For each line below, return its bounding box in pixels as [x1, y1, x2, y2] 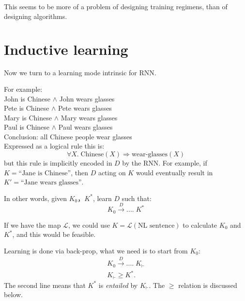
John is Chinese [4, 93, 51, 103]
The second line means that [4, 280, 86, 290]
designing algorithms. [4, 11, 67, 21]
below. [4, 289, 23, 300]
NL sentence [138, 222, 175, 229]
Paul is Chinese [4, 122, 50, 132]
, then [71, 167, 88, 177]
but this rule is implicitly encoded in [4, 158, 112, 168]
